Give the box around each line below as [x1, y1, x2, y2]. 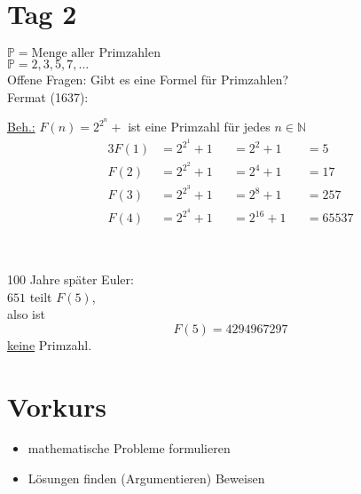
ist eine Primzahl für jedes [128, 117, 271, 136]
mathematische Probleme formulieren [27, 439, 231, 458]
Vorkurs [7, 387, 106, 424]
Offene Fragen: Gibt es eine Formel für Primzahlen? [7, 70, 289, 89]
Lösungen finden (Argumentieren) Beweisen [27, 469, 265, 488]
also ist [7, 305, 45, 323]
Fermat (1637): [7, 87, 89, 106]
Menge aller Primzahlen [31, 47, 161, 60]
